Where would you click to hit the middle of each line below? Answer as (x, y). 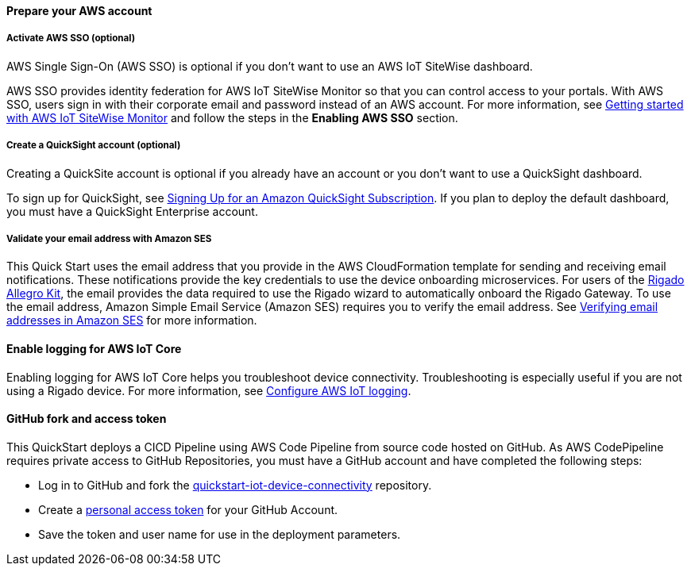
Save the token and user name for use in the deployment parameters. (220, 534)
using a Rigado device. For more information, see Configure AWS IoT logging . (209, 390)
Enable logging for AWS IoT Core (94, 348)
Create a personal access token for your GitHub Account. (188, 509)
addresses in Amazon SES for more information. (132, 321)
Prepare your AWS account (79, 11)
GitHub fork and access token (87, 419)
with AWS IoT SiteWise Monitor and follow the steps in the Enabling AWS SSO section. (232, 117)
